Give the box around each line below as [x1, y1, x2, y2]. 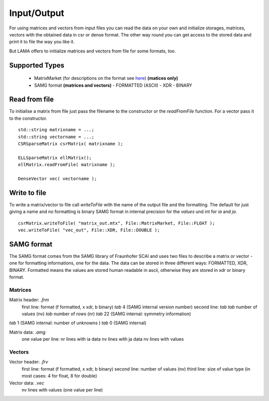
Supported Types [9, 61, 65, 69]
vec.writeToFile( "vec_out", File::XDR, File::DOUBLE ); [18, 227, 160, 233]
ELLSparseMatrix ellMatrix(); [18, 155, 92, 161]
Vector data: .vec [9, 380, 44, 386]
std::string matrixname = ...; [18, 127, 95, 133]
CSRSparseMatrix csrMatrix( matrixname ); [18, 141, 124, 147]
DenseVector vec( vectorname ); [18, 176, 97, 182]
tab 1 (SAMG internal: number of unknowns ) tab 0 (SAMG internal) [9, 320, 146, 326]
